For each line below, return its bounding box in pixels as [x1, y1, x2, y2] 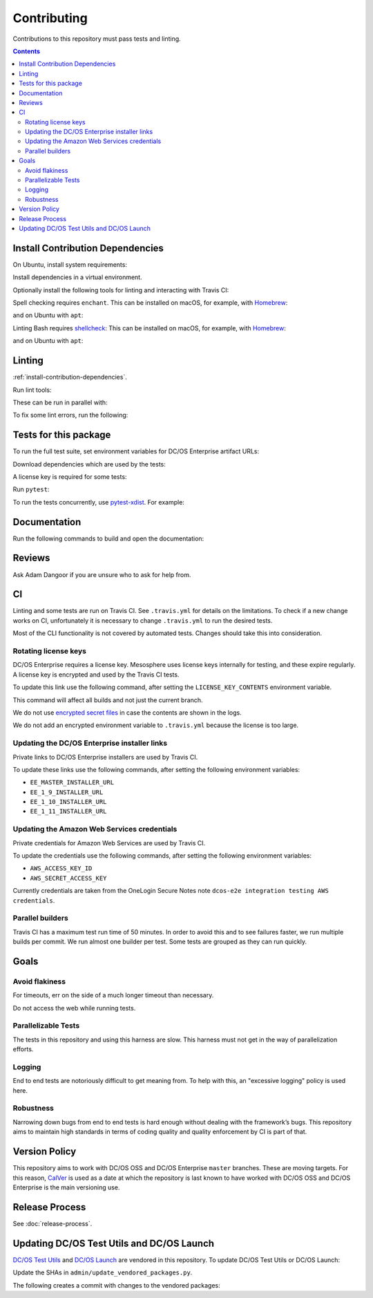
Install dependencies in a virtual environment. [12, 273, 142, 281]
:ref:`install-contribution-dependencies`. [12, 373, 127, 382]
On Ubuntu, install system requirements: [12, 260, 128, 269]
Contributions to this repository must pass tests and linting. [12, 35, 181, 43]
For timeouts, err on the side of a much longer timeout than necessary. [12, 991, 214, 999]
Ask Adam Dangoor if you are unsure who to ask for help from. [12, 570, 191, 579]
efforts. [12, 1045, 34, 1053]
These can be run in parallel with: [12, 398, 108, 406]
